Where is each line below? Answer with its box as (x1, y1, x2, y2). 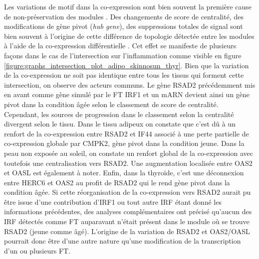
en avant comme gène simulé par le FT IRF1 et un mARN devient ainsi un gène (4, 89, 250, 100)
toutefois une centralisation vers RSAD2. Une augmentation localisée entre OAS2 (4, 157, 253, 168)
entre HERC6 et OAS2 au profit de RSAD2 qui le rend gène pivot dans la (4, 177, 230, 187)
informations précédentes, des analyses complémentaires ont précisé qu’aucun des (4, 206, 252, 217)
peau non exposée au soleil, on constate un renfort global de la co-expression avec (4, 147, 254, 158)
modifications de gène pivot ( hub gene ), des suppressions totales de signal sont (4, 21, 243, 31)
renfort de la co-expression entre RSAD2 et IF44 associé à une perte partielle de (4, 128, 249, 138)
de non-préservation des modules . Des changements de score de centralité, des (4, 11, 244, 21)
